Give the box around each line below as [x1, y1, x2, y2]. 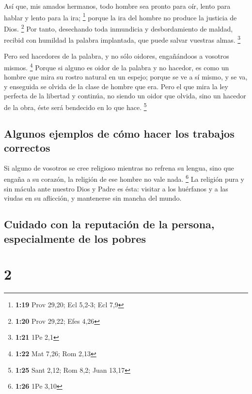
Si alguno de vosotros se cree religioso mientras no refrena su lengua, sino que [4, 162, 234, 173]
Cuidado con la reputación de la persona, [4, 217, 215, 232]
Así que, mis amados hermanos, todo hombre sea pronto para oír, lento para [4, 1, 231, 11]
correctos [4, 140, 50, 155]
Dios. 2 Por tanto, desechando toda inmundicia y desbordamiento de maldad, [4, 22, 233, 33]
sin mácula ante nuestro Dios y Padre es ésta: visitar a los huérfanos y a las [4, 183, 228, 193]
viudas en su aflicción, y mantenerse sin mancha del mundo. [4, 193, 182, 203]
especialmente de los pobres [4, 231, 146, 246]
